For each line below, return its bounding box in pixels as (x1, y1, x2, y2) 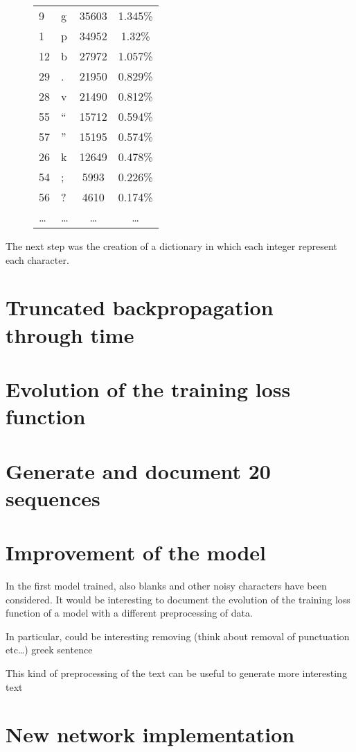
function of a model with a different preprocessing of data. (6, 605, 253, 620)
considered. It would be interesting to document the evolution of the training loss (6, 592, 350, 606)
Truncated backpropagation (6, 293, 274, 321)
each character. (6, 252, 69, 267)
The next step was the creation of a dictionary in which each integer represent (6, 239, 337, 253)
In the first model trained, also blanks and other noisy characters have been (6, 578, 327, 592)
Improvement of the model (6, 538, 267, 567)
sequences (6, 483, 100, 512)
